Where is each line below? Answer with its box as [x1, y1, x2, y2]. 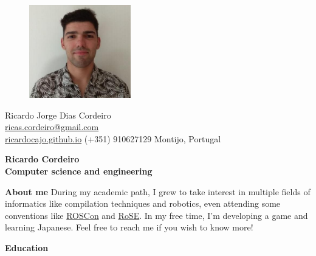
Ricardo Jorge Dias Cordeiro [5, 108, 111, 121]
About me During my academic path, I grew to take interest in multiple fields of [5, 185, 311, 198]
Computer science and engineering [5, 164, 153, 177]
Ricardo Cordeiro [5, 153, 80, 165]
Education [5, 241, 49, 254]
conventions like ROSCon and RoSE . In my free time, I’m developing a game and [5, 209, 308, 221]
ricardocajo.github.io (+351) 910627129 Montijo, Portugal [5, 132, 221, 145]
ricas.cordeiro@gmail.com [5, 120, 99, 133]
